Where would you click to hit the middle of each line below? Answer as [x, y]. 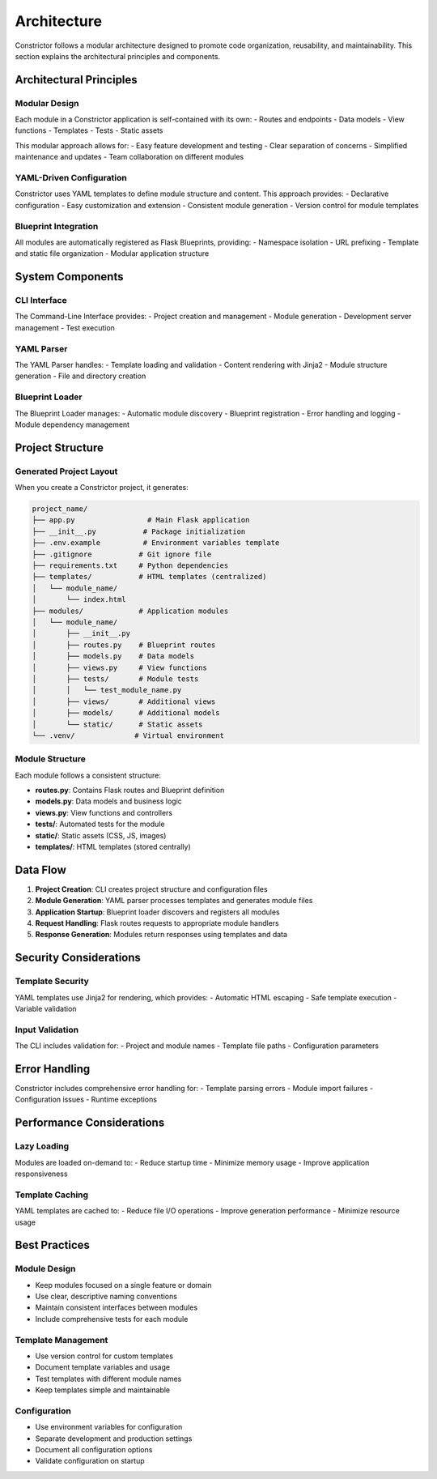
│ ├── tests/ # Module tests [115, 679]
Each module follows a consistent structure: [88, 775]
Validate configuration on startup [90, 1461]
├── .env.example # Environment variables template [156, 543]
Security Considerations [78, 958]
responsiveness [41, 1174]
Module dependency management [72, 424]
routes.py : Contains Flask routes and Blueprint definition [130, 791]
